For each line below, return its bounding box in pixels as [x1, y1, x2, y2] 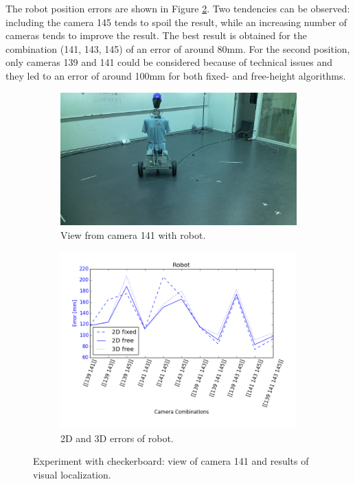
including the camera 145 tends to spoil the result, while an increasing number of [5, 14, 347, 29]
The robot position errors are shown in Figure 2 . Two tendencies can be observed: [5, 1, 350, 15]
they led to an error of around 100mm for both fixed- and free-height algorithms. [5, 68, 346, 82]
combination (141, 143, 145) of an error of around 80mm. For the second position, [5, 41, 350, 56]
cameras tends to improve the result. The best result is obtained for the [5, 28, 307, 43]
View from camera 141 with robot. [60, 227, 206, 242]
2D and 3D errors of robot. [60, 430, 174, 445]
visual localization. [33, 468, 111, 482]
